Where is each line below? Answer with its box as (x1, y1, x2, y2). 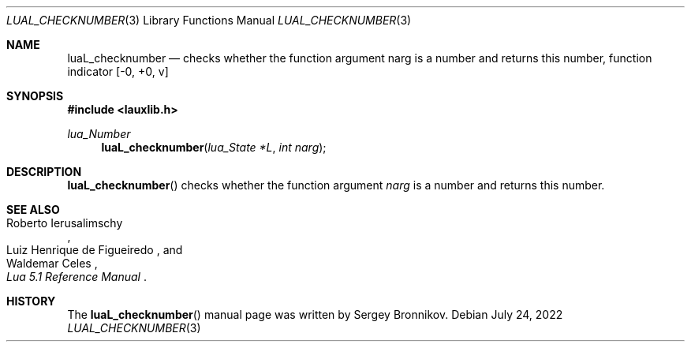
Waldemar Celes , (6, 256, 98, 270)
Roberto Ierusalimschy (6, 216, 123, 230)
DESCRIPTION (6, 165, 82, 178)
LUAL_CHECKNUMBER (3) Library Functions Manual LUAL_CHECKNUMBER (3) (6, 13, 412, 27)
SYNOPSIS (6, 89, 64, 103)
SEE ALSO (6, 203, 60, 216)
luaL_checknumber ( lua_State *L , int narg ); (101, 140, 327, 154)
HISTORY (6, 294, 56, 308)
